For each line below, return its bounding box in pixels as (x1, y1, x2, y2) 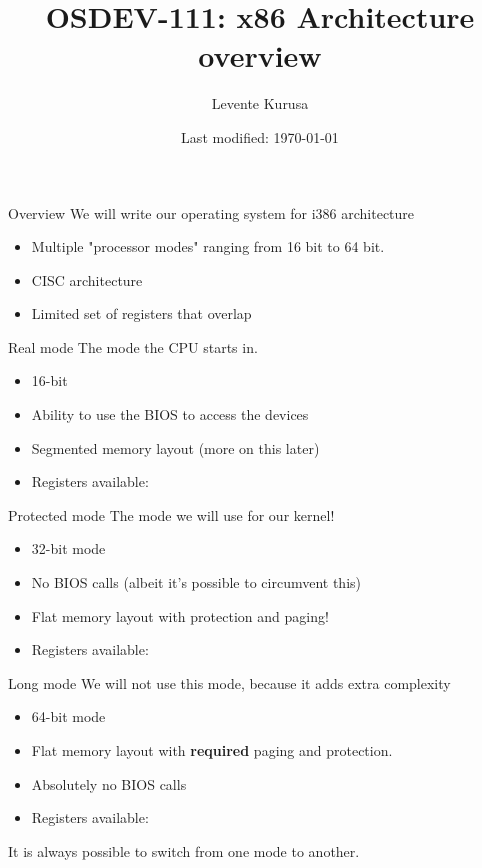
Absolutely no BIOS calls (31, 773, 187, 794)
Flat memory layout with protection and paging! (31, 605, 329, 626)
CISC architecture (31, 269, 143, 290)
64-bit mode (31, 706, 106, 727)
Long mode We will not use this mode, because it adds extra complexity (8, 672, 451, 693)
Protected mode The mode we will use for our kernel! (8, 504, 335, 525)
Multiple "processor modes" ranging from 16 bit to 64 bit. (31, 236, 385, 257)
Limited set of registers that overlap (31, 303, 252, 324)
